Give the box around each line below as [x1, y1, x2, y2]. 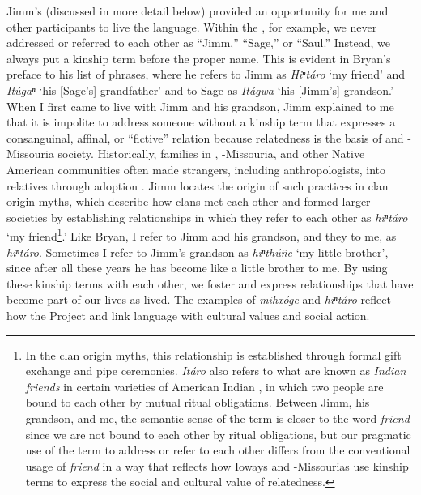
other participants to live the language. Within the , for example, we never [6, 18, 377, 35]
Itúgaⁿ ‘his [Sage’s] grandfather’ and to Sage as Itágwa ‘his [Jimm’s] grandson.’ [6, 81, 393, 98]
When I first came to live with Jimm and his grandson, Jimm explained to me [6, 97, 394, 114]
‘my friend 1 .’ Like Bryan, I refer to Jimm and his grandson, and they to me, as [6, 225, 397, 244]
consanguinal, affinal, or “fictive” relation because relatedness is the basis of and [6, 129, 404, 146]
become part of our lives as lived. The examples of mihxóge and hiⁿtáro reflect [6, 291, 391, 308]
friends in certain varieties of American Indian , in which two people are [25, 378, 384, 395]
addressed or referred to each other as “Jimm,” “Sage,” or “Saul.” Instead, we [6, 34, 390, 51]
